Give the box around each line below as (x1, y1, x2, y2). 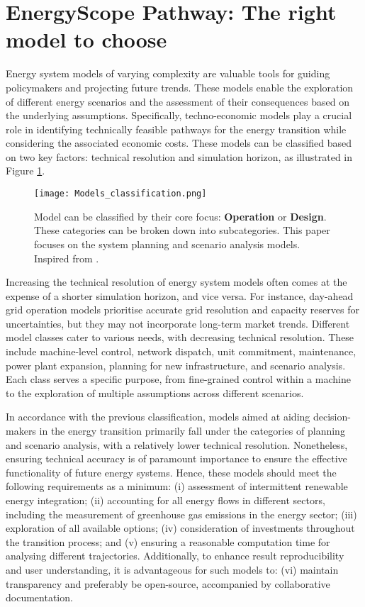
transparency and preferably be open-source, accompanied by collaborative (6, 576, 330, 591)
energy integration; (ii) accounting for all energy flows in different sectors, (6, 493, 325, 507)
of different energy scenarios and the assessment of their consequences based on (6, 94, 349, 108)
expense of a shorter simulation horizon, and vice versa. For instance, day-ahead (6, 288, 354, 303)
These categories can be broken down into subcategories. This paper (34, 223, 330, 238)
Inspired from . (34, 250, 99, 265)
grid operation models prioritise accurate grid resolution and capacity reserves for (6, 302, 359, 317)
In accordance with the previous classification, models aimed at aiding (6, 409, 310, 424)
